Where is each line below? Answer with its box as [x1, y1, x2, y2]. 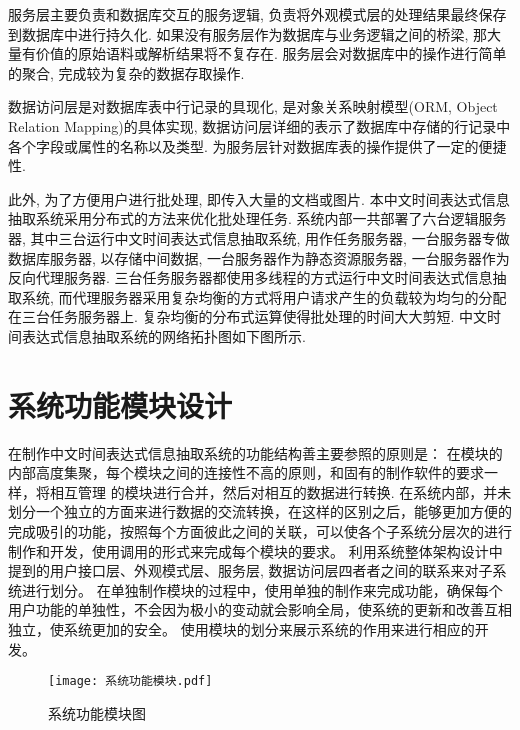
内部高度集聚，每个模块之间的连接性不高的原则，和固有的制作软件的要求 [8, 462, 484, 483]
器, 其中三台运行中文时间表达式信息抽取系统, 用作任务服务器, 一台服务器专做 [8, 227, 510, 248]
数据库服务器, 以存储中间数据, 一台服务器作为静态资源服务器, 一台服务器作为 [8, 247, 510, 268]
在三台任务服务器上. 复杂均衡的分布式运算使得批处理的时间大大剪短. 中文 [8, 306, 488, 327]
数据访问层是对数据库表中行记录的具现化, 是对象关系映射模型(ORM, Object [8, 96, 498, 117]
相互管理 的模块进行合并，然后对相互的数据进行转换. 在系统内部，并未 [49, 481, 512, 502]
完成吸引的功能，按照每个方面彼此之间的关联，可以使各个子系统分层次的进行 [8, 521, 512, 541]
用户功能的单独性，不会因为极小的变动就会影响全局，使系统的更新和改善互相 [8, 599, 512, 620]
